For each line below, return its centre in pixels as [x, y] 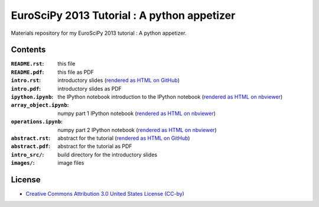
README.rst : [27, 64]
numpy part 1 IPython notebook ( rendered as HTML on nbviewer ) [136, 113]
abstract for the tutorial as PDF [95, 146]
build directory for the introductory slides [108, 155]
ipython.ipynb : [32, 97]
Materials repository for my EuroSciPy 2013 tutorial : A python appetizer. [99, 33]
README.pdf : [27, 72]
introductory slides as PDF [90, 88]
